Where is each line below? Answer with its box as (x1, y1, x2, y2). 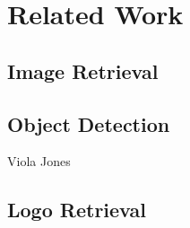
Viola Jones (7, 152, 71, 171)
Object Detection (7, 110, 170, 137)
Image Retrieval (7, 57, 159, 84)
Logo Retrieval (7, 196, 146, 224)
